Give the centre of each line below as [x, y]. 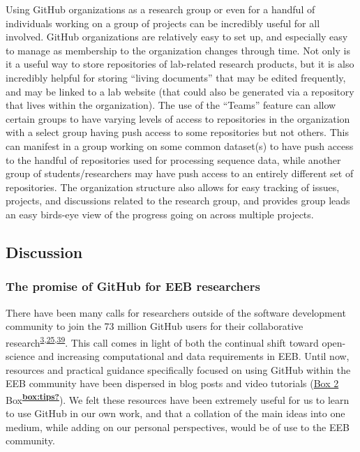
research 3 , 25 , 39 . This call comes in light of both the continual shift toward [162, 341]
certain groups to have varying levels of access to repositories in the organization [178, 118]
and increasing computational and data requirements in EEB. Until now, [194, 355]
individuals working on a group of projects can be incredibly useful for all [163, 23]
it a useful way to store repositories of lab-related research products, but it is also [180, 64]
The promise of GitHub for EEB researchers [133, 286]
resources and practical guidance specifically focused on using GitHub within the [178, 369]
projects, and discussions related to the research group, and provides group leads [178, 201]
